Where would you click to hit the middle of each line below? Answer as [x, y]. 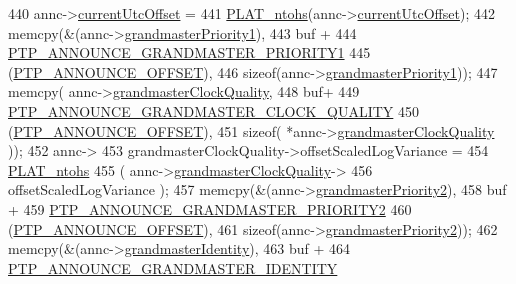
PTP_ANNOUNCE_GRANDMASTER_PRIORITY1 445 [189, 52]
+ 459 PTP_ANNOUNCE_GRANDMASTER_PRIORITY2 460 [210, 208]
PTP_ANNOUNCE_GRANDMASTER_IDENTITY [173, 267]
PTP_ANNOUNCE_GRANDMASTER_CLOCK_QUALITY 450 [213, 110]
